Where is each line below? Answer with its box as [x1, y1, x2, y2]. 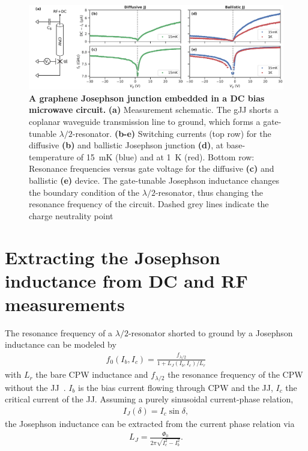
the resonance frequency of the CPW [168, 368, 303, 381]
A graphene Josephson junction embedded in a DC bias [29, 91, 265, 104]
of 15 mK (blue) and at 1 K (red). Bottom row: [76, 150, 255, 163]
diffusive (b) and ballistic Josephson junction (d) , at [29, 139, 224, 151]
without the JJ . [5, 381, 66, 393]
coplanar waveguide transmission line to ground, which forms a [29, 115, 261, 127]
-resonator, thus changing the [155, 186, 264, 198]
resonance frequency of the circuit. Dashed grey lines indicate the [29, 198, 269, 210]
